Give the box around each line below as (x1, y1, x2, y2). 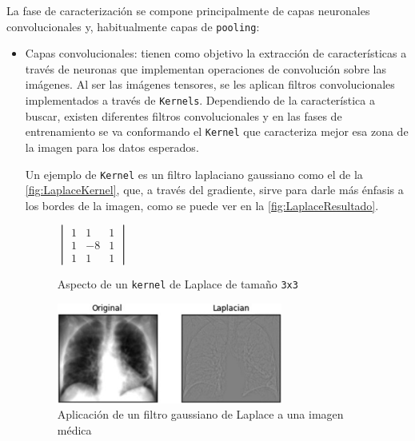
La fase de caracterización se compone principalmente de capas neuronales (6, 2, 370, 18)
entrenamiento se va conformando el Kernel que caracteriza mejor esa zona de (25, 123, 409, 140)
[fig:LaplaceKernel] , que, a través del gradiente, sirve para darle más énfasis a (25, 181, 404, 198)
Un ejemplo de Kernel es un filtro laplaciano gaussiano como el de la (25, 165, 363, 182)
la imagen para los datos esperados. (25, 138, 199, 155)
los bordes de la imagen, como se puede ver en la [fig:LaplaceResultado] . (25, 197, 379, 213)
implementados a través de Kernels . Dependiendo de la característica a (25, 92, 375, 109)
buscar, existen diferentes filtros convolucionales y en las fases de (25, 107, 342, 124)
